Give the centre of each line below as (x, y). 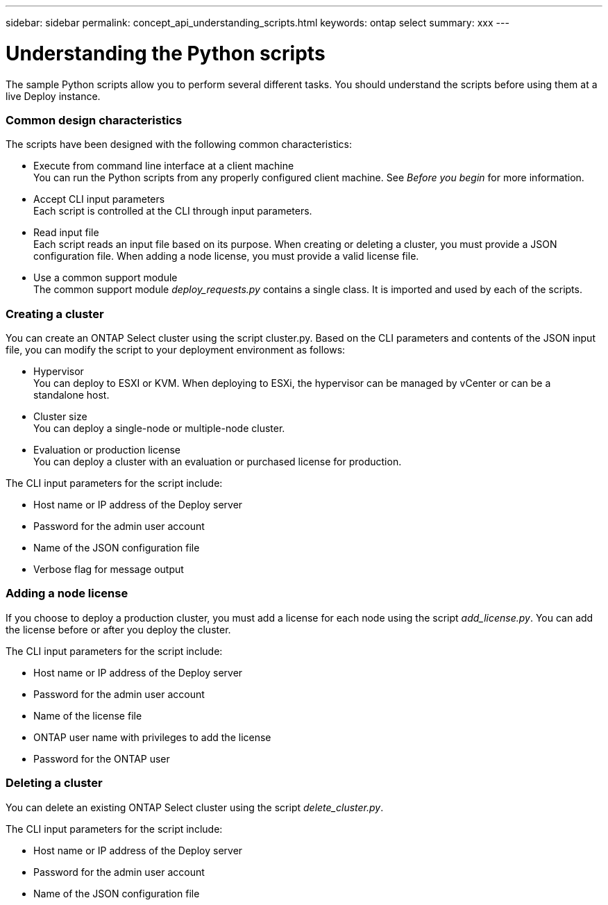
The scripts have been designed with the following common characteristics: (179, 144)
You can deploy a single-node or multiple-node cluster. (159, 428)
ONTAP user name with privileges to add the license (152, 737)
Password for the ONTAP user (102, 758)
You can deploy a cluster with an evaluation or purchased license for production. (218, 462)
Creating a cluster (55, 314)
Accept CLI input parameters (99, 199)
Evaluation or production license (107, 450)
